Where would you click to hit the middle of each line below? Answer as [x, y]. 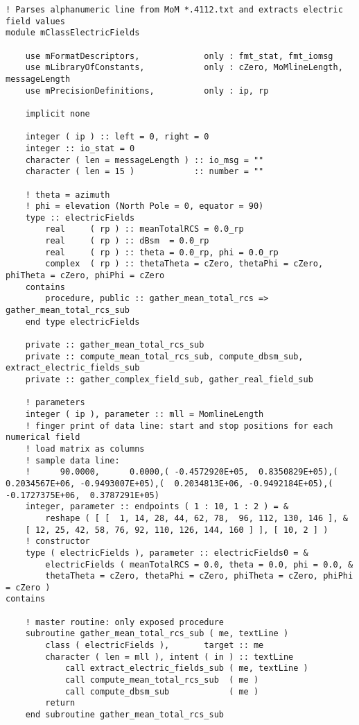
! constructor [58, 541]
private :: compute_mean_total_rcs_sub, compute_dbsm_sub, [164, 356]
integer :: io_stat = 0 [80, 148]
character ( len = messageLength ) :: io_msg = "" [145, 160]
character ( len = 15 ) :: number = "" [145, 172]
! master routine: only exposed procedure [124, 622]
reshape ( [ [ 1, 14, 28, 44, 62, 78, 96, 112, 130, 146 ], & [196, 518]
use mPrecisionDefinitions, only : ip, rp [147, 91]
